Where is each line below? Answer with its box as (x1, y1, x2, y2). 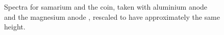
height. (4, 21, 26, 32)
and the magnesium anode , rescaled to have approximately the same (4, 11, 220, 22)
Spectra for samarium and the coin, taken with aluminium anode (4, 2, 208, 12)
